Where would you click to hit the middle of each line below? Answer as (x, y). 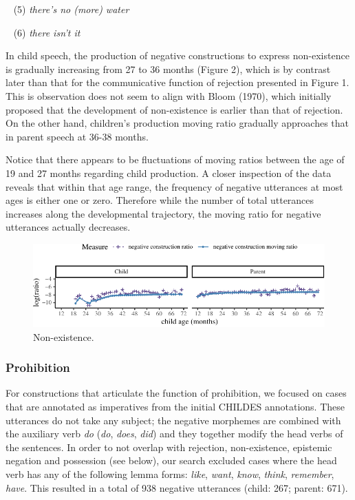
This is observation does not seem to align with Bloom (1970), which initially (169, 95)
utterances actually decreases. (68, 227)
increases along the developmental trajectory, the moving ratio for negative (163, 213)
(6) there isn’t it (47, 32)
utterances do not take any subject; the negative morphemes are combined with (173, 420)
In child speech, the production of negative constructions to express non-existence (177, 55)
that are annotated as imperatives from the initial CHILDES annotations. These (175, 407)
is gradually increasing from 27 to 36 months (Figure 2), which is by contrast (168, 69)
